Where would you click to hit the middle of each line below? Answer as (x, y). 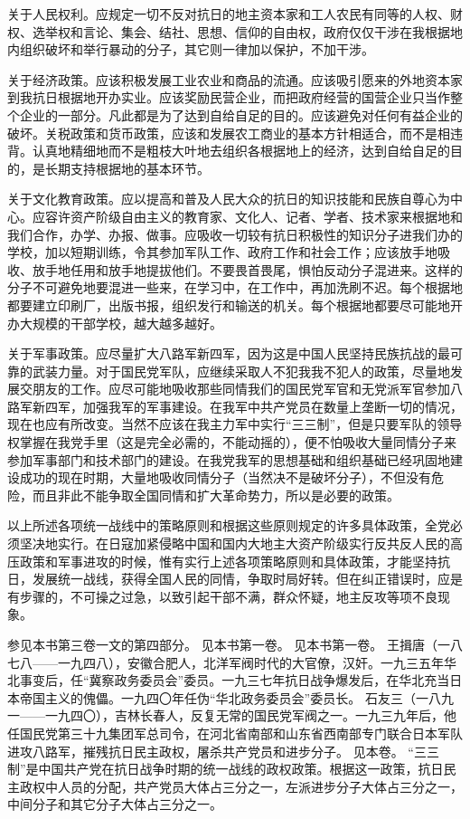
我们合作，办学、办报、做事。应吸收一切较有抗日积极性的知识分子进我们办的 (235, 234)
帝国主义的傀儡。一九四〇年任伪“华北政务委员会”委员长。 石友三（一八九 (236, 697)
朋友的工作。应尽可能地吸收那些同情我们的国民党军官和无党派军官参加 (241, 389)
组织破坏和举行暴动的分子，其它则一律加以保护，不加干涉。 (197, 49)
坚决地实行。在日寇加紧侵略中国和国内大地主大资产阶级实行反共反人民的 (235, 543)
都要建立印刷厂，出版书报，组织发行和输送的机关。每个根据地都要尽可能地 (229, 305)
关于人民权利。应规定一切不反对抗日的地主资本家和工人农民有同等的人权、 (229, 14)
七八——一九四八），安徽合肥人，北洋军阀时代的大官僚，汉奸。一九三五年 (226, 662)
